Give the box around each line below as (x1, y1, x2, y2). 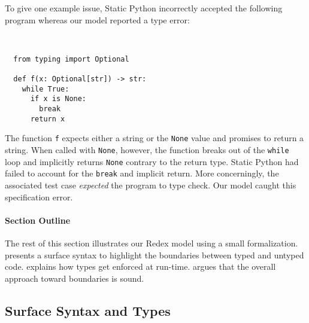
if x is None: (30, 95, 87, 103)
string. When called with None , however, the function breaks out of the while (5, 144, 289, 156)
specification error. (5, 190, 73, 203)
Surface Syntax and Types (5, 301, 171, 319)
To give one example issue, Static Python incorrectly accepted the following (5, 2, 283, 14)
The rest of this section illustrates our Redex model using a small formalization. (5, 236, 298, 249)
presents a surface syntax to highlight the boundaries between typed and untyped (5, 248, 304, 261)
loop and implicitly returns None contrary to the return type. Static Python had (5, 155, 299, 167)
